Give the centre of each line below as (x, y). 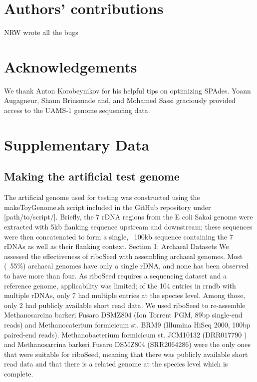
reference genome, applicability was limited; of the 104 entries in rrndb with (120, 285)
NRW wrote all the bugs (41, 32)
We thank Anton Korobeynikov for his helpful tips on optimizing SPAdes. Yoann (128, 90)
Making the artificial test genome (92, 176)
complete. (19, 373)
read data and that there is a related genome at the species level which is (116, 364)
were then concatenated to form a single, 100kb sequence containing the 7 (119, 236)
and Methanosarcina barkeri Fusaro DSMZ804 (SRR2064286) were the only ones (127, 344)
